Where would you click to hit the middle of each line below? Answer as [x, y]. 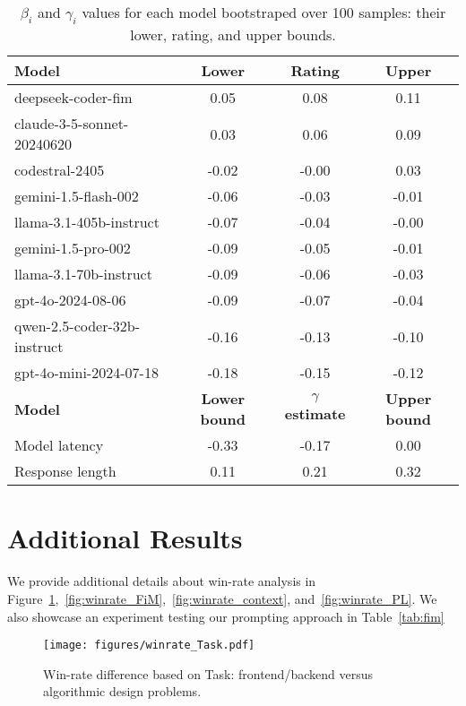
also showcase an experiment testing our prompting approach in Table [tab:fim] [226, 616]
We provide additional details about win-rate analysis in [162, 581]
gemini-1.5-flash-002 [77, 196]
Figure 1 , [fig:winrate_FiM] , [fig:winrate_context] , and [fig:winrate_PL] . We [222, 598]
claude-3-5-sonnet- [72, 124]
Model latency [59, 445]
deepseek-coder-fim [73, 98]
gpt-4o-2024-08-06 [70, 300]
